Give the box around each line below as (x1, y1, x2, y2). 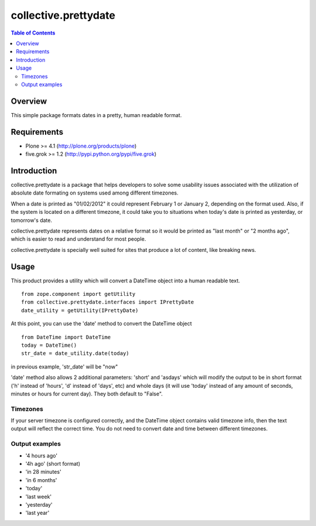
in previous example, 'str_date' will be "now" (11, 363, 118, 370)
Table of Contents (11, 29, 56, 36)
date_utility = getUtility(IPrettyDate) (21, 307, 139, 313)
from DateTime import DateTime (21, 334, 111, 340)
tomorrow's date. (11, 217, 53, 224)
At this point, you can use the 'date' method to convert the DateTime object (11, 320, 193, 327)
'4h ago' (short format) (25, 460, 80, 467)
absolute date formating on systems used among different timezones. (11, 189, 178, 196)
